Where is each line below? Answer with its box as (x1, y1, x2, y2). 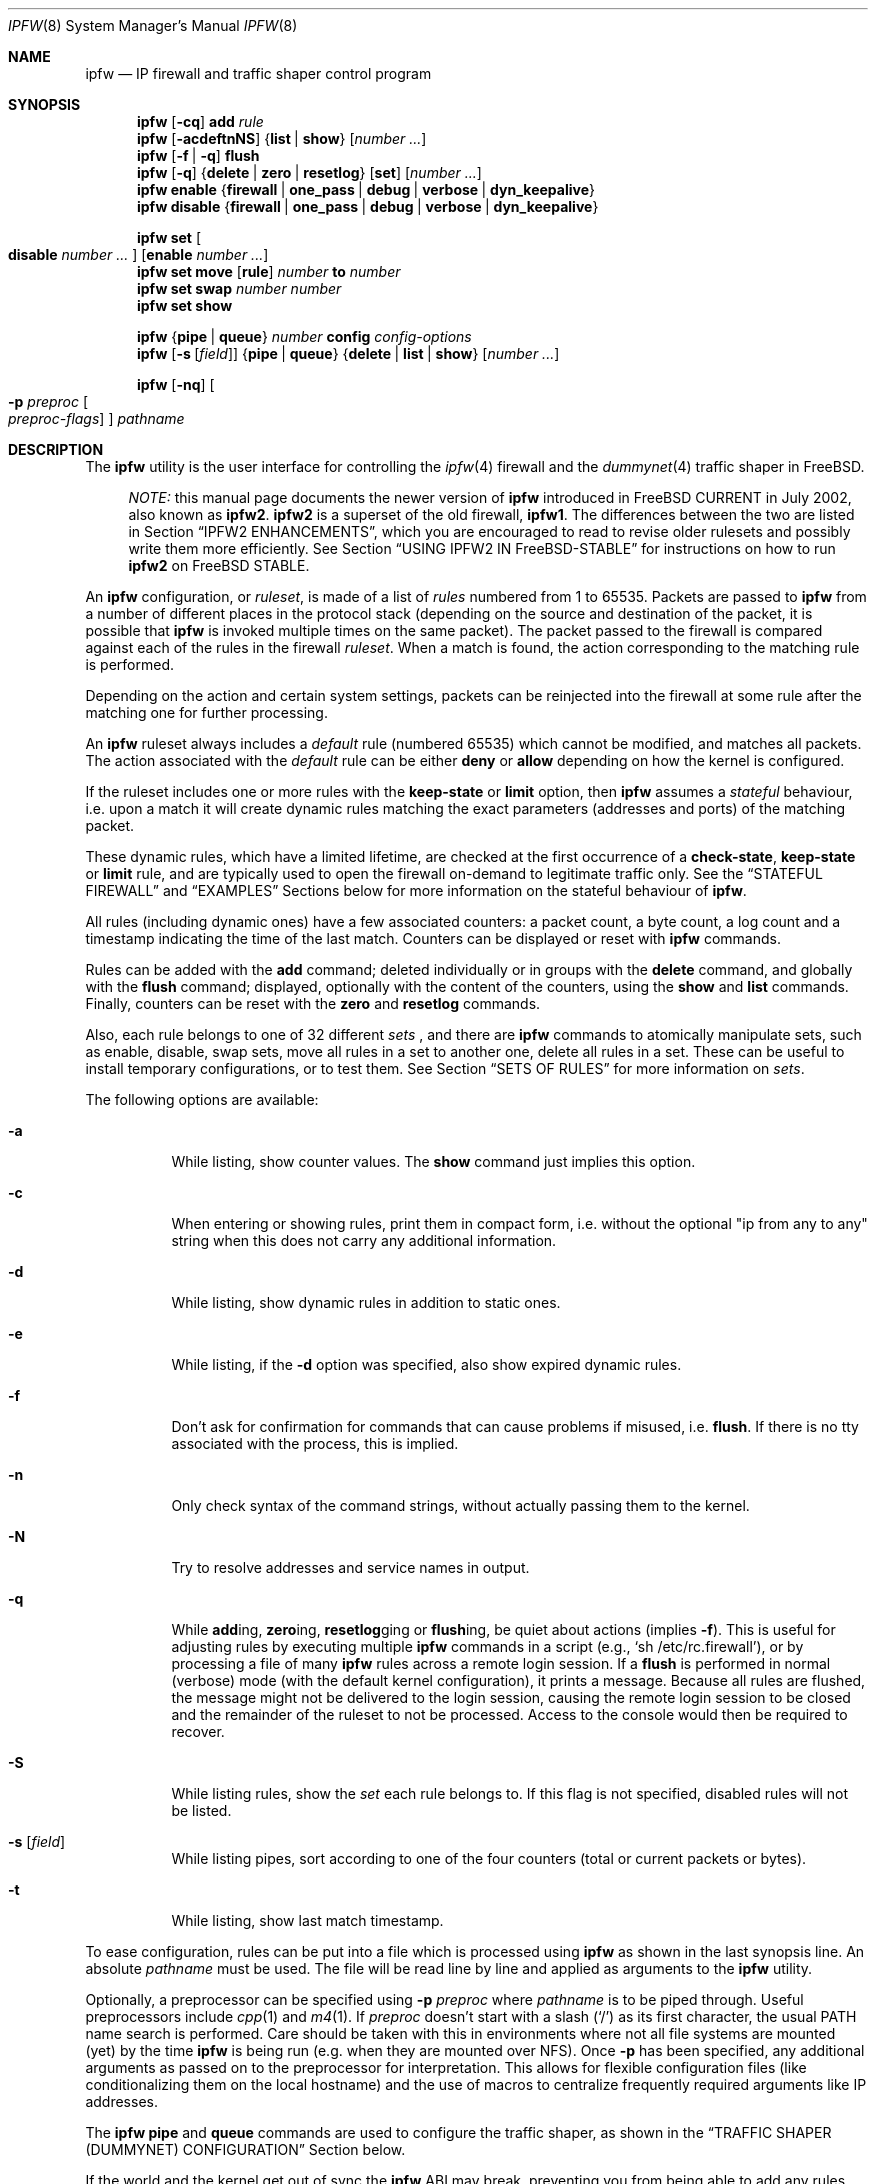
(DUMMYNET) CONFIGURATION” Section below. (85, 2141, 406, 2158)
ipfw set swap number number (137, 280, 342, 297)
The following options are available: (85, 1091, 319, 1108)
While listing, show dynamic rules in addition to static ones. (171, 1294, 561, 1311)
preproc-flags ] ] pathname (8, 410, 185, 427)
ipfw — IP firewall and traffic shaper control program (85, 65, 432, 82)
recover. (171, 1723, 225, 1740)
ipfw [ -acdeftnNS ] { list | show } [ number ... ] (137, 130, 427, 147)
